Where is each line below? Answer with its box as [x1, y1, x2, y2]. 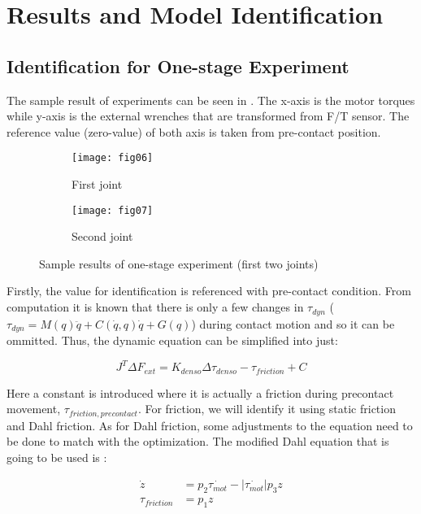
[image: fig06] [72, 152, 154, 164]
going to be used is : [7, 448, 107, 465]
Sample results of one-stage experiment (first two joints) [39, 255, 319, 272]
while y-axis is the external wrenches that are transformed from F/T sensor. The [7, 107, 410, 124]
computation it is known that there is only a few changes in [7, 298, 304, 316]
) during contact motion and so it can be [191, 315, 395, 332]
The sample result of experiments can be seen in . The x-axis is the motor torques [7, 91, 415, 108]
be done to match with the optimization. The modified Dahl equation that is [7, 433, 389, 450]
